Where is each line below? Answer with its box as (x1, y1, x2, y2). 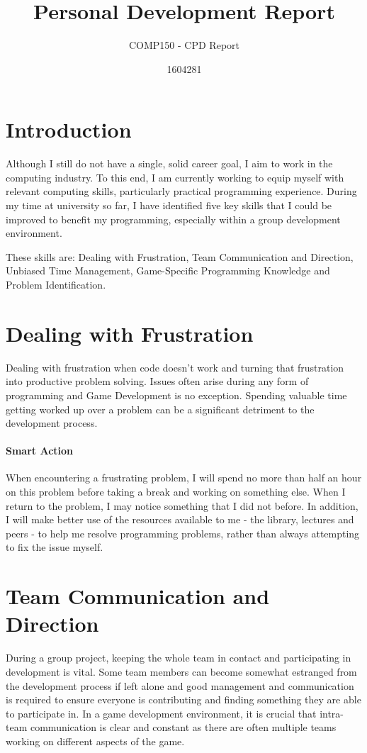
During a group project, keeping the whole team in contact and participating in (6, 650, 351, 665)
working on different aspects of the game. (6, 733, 185, 748)
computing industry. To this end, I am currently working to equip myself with (6, 169, 344, 184)
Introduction (6, 115, 132, 144)
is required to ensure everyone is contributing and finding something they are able (6, 692, 361, 707)
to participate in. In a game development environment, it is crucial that (6, 705, 317, 720)
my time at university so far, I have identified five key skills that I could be (6, 198, 332, 213)
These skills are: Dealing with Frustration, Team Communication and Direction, (6, 249, 354, 264)
